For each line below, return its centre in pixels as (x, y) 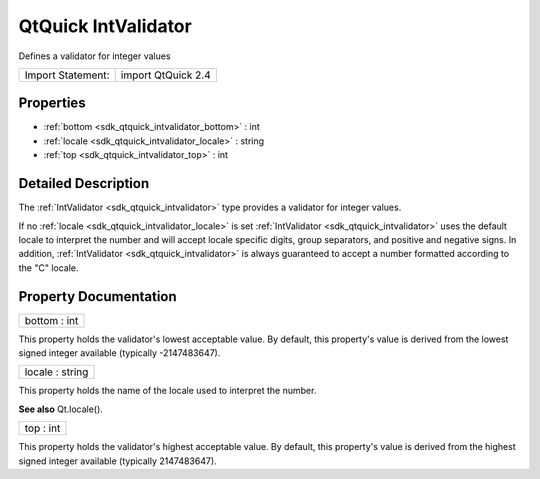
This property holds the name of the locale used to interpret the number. (167, 391)
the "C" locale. (48, 267)
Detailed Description (84, 183)
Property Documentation (97, 296)
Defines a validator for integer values (94, 56)
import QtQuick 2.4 (165, 75)
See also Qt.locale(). (61, 409)
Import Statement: (67, 75)
